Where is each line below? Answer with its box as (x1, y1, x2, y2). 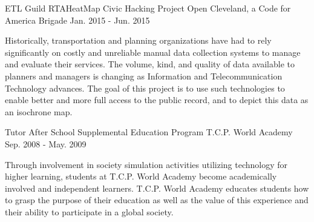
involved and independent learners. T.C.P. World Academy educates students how (5, 181, 309, 194)
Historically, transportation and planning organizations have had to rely (5, 34, 272, 47)
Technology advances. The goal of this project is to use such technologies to (5, 81, 285, 94)
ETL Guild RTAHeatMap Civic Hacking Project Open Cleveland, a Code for (5, 2, 291, 14)
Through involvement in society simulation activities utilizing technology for (5, 158, 287, 170)
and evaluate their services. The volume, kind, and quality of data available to (5, 58, 295, 70)
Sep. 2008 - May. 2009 (5, 137, 87, 150)
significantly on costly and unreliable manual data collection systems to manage (5, 45, 301, 58)
